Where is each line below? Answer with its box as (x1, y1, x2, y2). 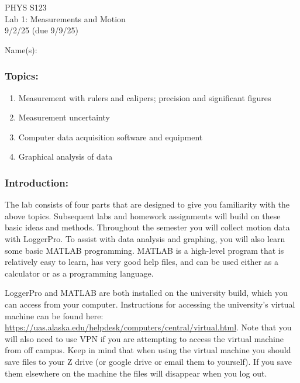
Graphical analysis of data (18, 150, 113, 163)
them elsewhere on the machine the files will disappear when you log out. (5, 367, 267, 379)
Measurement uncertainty (18, 111, 110, 123)
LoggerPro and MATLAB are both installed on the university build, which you (5, 287, 288, 299)
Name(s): (5, 43, 37, 56)
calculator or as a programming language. (5, 267, 154, 279)
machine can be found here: (5, 309, 104, 322)
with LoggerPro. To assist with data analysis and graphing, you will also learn (5, 232, 285, 244)
